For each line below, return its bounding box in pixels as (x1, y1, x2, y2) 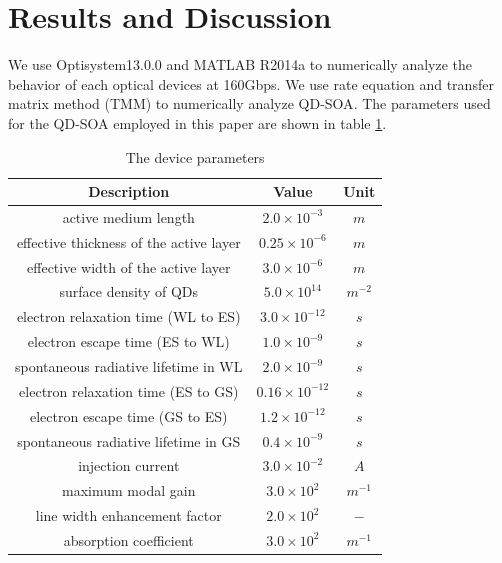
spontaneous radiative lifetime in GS (17, 430, 241, 451)
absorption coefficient (63, 529, 194, 550)
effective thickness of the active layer (16, 231, 241, 252)
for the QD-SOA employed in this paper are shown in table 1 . (8, 112, 387, 133)
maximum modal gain (62, 480, 196, 501)
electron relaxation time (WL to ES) (16, 306, 241, 327)
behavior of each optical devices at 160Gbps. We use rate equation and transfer (8, 73, 494, 94)
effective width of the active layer (27, 256, 231, 277)
